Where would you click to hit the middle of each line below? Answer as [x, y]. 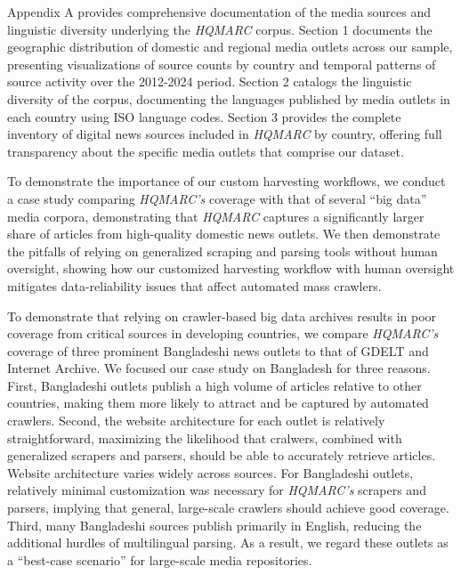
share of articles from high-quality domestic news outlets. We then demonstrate [224, 234]
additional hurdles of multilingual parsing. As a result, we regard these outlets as [228, 543]
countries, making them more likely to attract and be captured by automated [218, 403]
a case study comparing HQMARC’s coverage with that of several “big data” [217, 198]
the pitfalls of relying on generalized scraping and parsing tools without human [222, 251]
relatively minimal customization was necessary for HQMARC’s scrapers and [217, 490]
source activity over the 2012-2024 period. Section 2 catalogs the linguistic [210, 81]
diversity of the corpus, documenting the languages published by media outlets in [229, 98]
